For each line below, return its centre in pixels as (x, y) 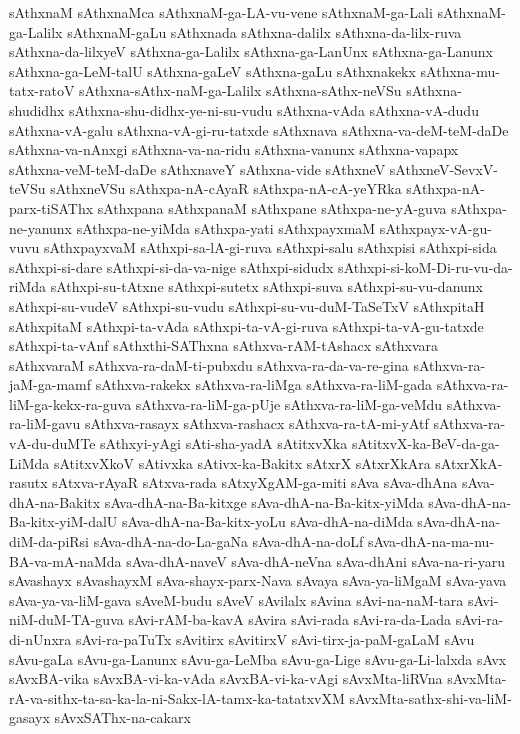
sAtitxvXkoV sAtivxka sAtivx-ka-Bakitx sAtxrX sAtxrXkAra (242, 462)
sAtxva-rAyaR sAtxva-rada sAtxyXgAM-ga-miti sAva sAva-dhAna (255, 482)
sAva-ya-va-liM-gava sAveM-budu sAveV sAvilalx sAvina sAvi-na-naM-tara (236, 599)
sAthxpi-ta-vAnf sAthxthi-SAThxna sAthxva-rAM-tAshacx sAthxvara (224, 345)
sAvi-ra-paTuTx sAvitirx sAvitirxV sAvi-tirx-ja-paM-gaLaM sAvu (275, 639)
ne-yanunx (41, 227)
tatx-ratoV (42, 90)
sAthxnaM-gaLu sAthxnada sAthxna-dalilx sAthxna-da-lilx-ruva (264, 31)
